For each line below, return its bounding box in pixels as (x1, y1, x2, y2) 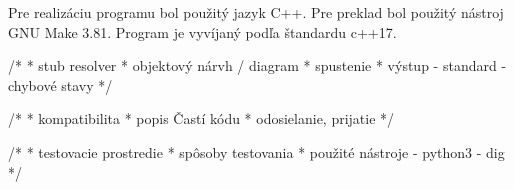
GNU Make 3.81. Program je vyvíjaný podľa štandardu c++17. (8, 21, 397, 42)
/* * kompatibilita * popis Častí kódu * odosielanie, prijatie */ (8, 108, 395, 129)
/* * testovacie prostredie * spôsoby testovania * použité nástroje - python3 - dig (8, 141, 505, 162)
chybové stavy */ (8, 74, 113, 95)
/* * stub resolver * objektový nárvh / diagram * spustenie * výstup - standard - (8, 55, 507, 76)
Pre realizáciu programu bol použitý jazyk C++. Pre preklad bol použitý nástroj (8, 2, 504, 22)
